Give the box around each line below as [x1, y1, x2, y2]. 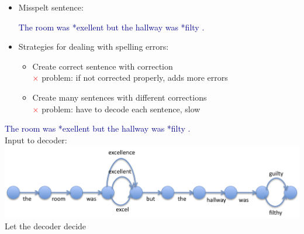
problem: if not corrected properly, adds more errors [42, 71, 228, 84]
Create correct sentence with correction [32, 60, 173, 72]
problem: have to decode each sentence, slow [42, 102, 201, 115]
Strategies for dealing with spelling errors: [18, 40, 169, 53]
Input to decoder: [5, 133, 67, 146]
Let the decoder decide [5, 220, 87, 232]
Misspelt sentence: [18, 1, 84, 13]
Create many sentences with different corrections [32, 91, 207, 103]
